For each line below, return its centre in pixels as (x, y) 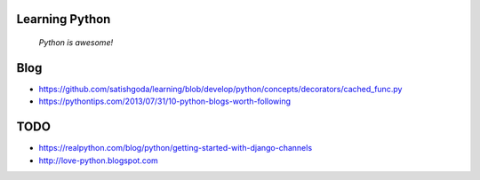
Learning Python (64, 19)
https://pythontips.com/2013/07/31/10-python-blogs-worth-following (165, 101)
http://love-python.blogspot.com (99, 160)
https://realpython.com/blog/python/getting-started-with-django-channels (176, 148)
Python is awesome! (76, 43)
